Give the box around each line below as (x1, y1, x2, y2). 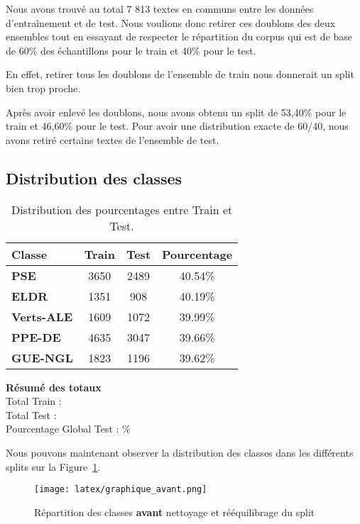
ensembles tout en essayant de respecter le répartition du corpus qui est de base (6, 29, 353, 44)
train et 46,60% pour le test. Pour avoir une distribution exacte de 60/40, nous (6, 118, 349, 133)
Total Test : (6, 407, 57, 422)
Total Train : (6, 394, 62, 408)
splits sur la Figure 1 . (6, 459, 101, 474)
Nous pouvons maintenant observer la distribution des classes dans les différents (6, 445, 354, 459)
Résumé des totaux (6, 379, 102, 394)
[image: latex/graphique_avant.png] (34, 484, 207, 495)
